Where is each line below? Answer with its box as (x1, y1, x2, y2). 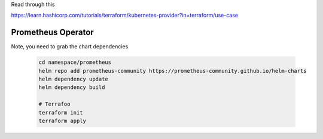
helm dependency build (38, 84, 105, 91)
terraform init (38, 109, 83, 116)
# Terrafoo (38, 101, 71, 107)
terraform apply (38, 118, 87, 125)
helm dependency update (38, 76, 109, 83)
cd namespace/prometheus (38, 59, 112, 66)
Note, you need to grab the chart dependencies (11, 43, 129, 50)
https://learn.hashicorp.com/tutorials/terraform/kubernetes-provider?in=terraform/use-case (11, 12, 239, 19)
